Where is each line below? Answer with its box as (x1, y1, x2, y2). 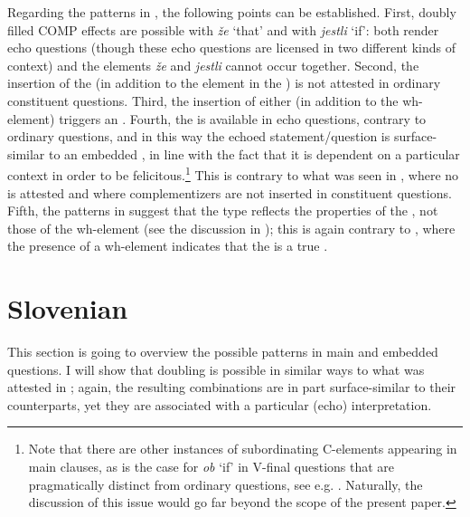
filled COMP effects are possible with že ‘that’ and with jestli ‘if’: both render (7, 20, 439, 39)
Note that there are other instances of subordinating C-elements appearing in (28, 439, 457, 458)
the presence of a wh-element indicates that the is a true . (7, 236, 328, 255)
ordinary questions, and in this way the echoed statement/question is (7, 127, 390, 146)
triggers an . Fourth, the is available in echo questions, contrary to (59, 109, 427, 128)
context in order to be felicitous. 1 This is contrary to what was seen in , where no (7, 163, 459, 184)
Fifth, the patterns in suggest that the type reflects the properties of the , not (7, 201, 438, 220)
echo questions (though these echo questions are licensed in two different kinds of (7, 38, 456, 57)
